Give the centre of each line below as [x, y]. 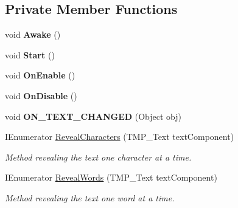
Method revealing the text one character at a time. [98, 157]
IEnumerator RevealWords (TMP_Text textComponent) [111, 177]
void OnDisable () [41, 95]
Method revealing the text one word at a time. [90, 197]
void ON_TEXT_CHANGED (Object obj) [93, 116]
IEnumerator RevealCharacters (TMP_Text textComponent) [120, 137]
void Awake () [33, 34]
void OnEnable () [40, 75]
